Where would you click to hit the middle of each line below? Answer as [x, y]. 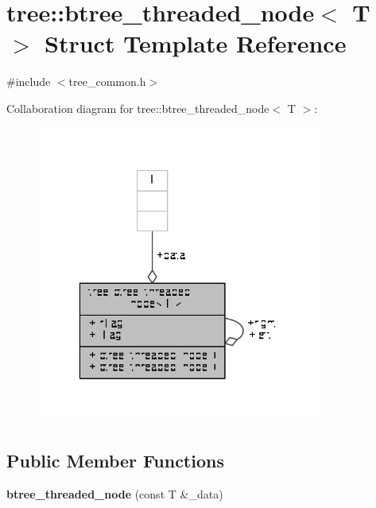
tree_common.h [107, 81]
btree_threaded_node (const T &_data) [115, 493]
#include [29, 81]
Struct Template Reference [196, 43]
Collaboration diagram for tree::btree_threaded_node [138, 108]
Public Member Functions [115, 461]
